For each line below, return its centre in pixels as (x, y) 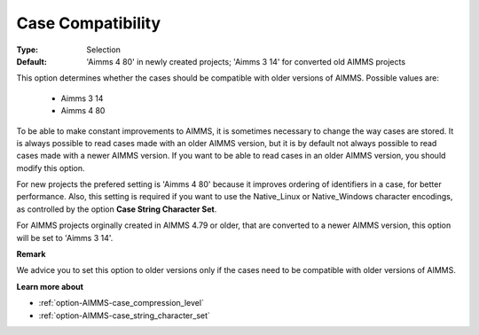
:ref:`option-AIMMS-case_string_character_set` (124, 316)
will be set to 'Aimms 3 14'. (65, 238)
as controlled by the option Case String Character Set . (117, 209)
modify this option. (51, 167)
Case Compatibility (89, 23)
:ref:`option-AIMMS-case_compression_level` (121, 303)
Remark (31, 254)
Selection (104, 50)
